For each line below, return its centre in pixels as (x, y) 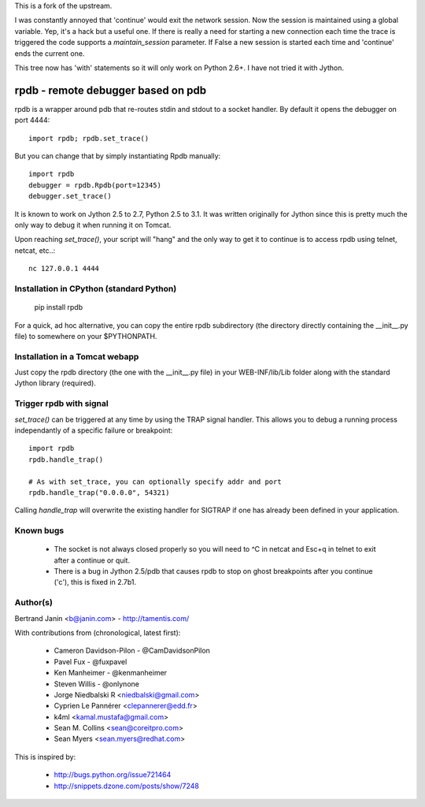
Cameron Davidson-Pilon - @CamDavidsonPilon (132, 651)
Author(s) (33, 603)
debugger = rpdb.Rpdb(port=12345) (95, 185)
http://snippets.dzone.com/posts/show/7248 (127, 786)
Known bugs (39, 530)
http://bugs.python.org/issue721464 (113, 775)
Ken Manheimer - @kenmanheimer (111, 673)
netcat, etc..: (35, 250)
